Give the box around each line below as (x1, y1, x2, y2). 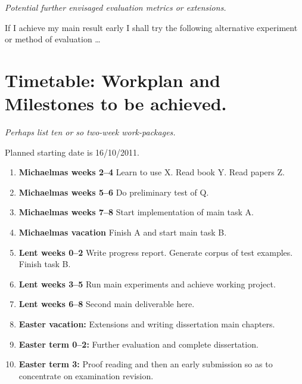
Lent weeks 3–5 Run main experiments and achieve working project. (18, 277, 276, 290)
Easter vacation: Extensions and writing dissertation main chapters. (18, 318, 275, 330)
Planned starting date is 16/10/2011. (5, 145, 139, 158)
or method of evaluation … (5, 33, 101, 45)
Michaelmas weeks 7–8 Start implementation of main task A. (18, 206, 254, 218)
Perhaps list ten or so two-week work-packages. (5, 126, 176, 138)
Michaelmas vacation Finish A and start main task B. (18, 226, 227, 239)
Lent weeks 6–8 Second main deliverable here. (18, 298, 195, 310)
